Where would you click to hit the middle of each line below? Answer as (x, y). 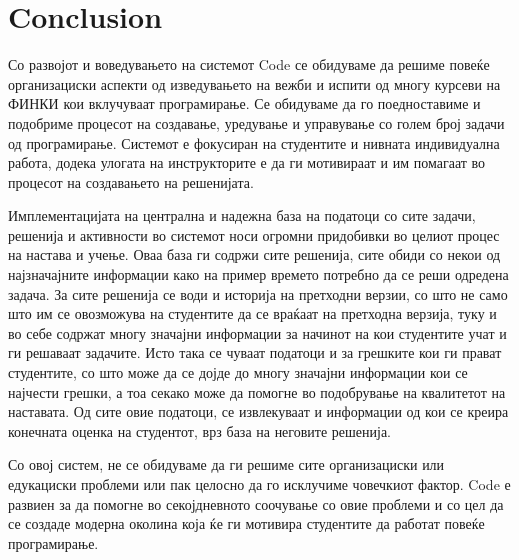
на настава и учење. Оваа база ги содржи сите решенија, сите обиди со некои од (254, 254)
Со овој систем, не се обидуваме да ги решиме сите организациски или (226, 464)
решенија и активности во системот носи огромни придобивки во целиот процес (254, 234)
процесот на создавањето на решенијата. (131, 181)
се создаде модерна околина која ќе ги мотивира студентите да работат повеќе (246, 523)
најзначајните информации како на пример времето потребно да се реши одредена (258, 274)
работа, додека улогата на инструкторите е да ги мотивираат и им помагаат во (247, 162)
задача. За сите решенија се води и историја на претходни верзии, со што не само (258, 293)
